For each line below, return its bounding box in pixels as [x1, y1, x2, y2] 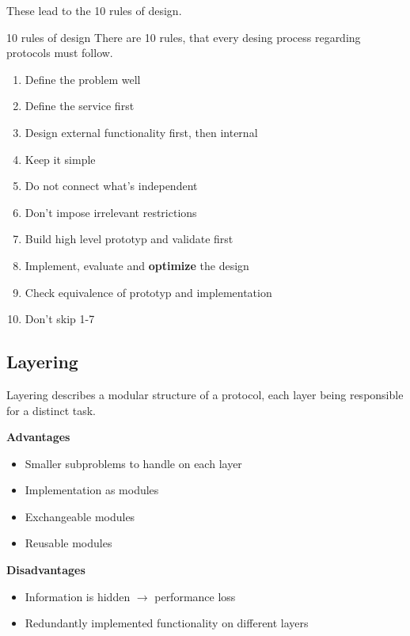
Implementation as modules [25, 482, 159, 498]
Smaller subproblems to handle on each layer [25, 455, 242, 471]
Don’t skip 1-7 [25, 310, 95, 327]
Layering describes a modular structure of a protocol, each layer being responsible [6, 386, 404, 402]
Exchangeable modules [25, 508, 135, 524]
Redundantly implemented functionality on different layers [25, 615, 309, 631]
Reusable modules [25, 535, 112, 551]
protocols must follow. [6, 44, 113, 61]
